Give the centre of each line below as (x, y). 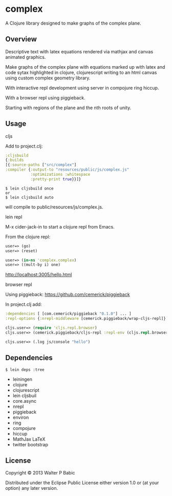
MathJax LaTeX (29, 439)
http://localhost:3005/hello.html (39, 275)
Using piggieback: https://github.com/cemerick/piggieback (68, 295)
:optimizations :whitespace (60, 175)
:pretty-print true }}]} (56, 179)
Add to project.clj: (24, 146)
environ (21, 417)
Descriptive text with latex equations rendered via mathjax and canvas (79, 51)
